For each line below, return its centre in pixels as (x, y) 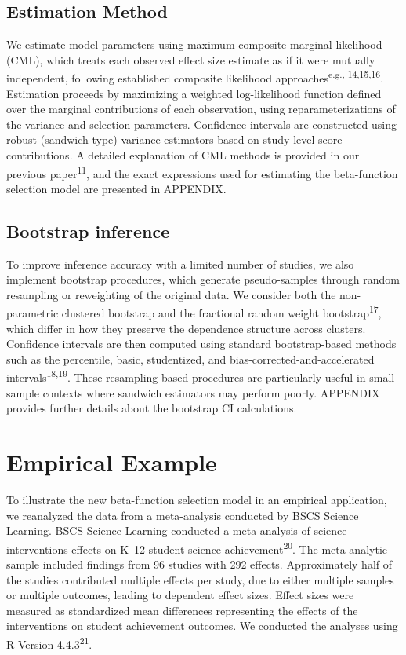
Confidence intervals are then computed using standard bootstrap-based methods (201, 344)
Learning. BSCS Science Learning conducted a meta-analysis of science (177, 531)
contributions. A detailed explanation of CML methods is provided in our (183, 155)
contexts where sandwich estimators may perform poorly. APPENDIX (211, 392)
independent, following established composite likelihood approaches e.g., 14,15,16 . (195, 77)
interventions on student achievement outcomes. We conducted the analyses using (202, 626)
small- (384, 377)
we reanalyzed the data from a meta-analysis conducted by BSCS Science (183, 515)
